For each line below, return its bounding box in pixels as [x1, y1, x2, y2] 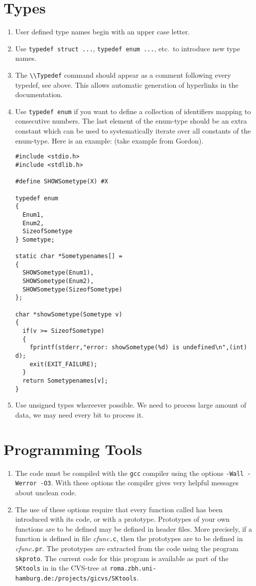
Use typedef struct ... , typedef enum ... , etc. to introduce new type [15, 43, 240, 53]
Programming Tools [3, 439, 142, 459]
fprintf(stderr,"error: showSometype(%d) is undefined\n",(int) [29, 344, 248, 351]
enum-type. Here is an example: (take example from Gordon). [15, 135, 204, 146]
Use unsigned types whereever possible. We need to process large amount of [15, 400, 247, 410]
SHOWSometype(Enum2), [22, 278, 94, 285]
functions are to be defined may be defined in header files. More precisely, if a [15, 523, 253, 534]
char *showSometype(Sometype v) [15, 310, 123, 318]
